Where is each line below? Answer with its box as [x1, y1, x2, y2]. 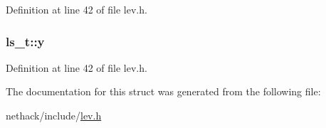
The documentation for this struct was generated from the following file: [6, 84, 321, 99]
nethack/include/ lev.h [6, 108, 102, 122]
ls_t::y [6, 32, 45, 50]
